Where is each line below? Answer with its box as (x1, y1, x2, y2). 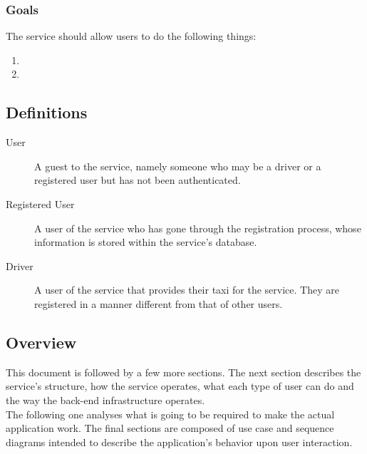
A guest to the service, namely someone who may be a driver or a (34, 158, 321, 173)
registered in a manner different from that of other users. (34, 296, 283, 311)
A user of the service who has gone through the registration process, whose (34, 220, 361, 235)
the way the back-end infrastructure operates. (6, 392, 205, 407)
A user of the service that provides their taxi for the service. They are (34, 282, 339, 297)
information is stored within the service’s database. (34, 234, 257, 249)
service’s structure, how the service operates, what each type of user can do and (6, 378, 354, 393)
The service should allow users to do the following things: (6, 29, 257, 43)
